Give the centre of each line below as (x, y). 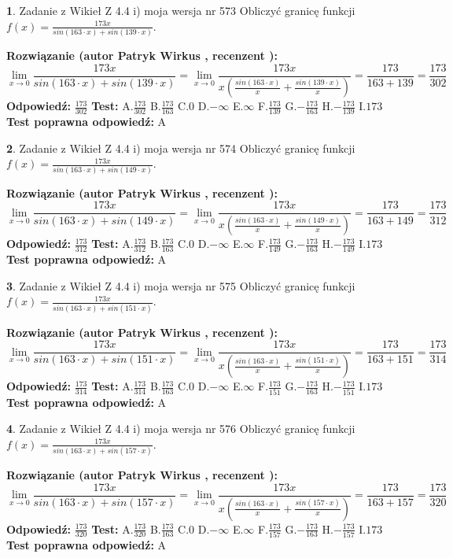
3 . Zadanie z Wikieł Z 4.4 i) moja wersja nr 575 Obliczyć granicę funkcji (181, 285)
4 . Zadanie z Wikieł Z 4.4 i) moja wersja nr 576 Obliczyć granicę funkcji (181, 429)
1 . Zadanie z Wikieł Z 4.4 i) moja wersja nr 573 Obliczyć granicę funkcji (181, 10)
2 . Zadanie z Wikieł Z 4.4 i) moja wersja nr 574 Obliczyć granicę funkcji (181, 148)
